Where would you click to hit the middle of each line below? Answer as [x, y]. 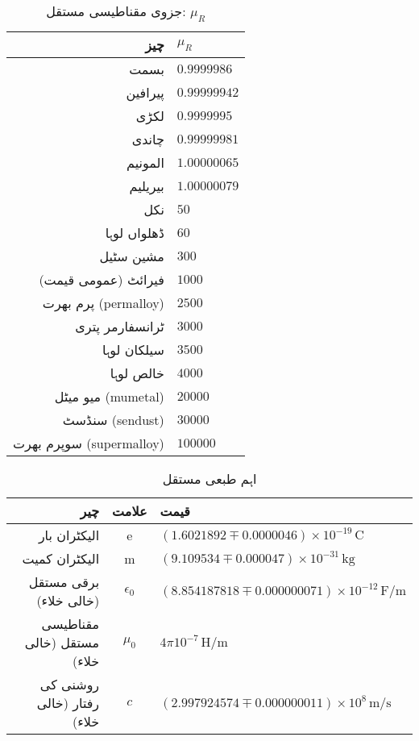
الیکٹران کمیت [61, 559]
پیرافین [145, 93]
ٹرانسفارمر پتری [120, 327]
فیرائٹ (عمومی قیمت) [102, 280]
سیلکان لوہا [133, 350]
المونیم [145, 163]
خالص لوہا [137, 373]
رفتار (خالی [68, 703]
